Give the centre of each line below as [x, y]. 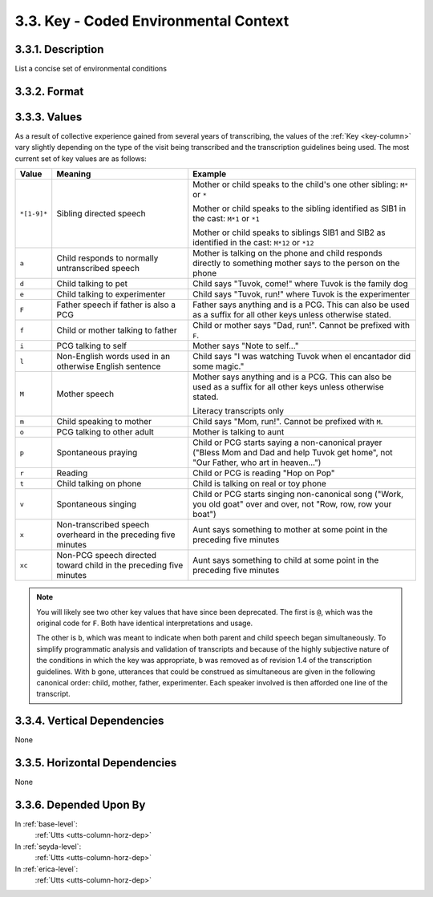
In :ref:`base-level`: [46, 824]
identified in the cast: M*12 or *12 [253, 243]
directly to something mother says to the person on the [296, 263]
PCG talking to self [92, 346]
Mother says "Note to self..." [246, 346]
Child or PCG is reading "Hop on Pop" [264, 473]
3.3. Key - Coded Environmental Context [152, 21]
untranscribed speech [98, 269]
